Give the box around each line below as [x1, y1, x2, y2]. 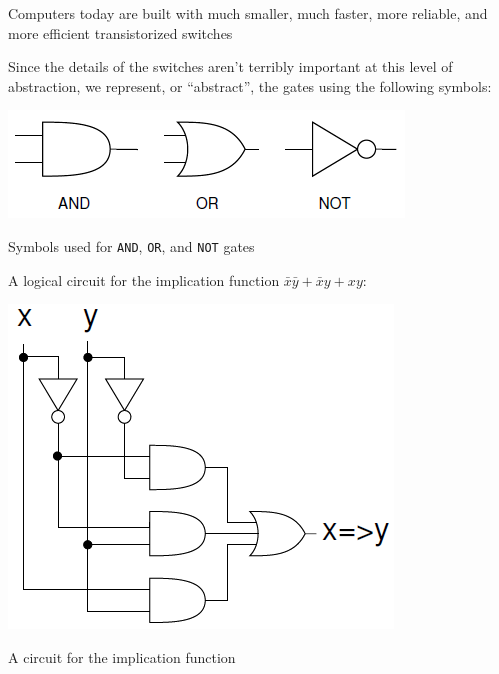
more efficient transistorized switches [8, 22, 233, 43]
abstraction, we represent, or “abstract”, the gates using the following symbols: [8, 75, 492, 96]
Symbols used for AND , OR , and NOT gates [8, 235, 255, 256]
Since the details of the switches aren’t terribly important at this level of [8, 56, 453, 77]
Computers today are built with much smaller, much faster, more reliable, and [8, 3, 488, 23]
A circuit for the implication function [8, 646, 236, 667]
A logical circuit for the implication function [8, 269, 280, 290]
